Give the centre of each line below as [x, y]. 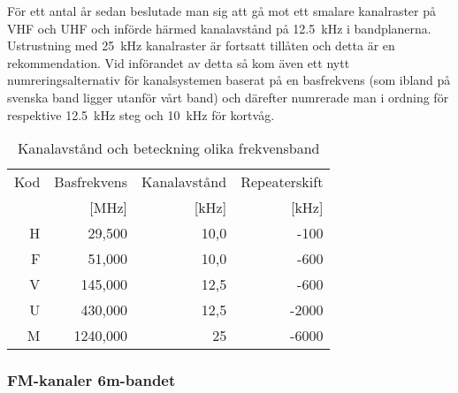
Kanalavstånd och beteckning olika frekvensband [168, 148]
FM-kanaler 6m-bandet [92, 380]
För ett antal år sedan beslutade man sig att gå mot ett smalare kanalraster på [222, 11]
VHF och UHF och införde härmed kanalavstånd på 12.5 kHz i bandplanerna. [219, 28]
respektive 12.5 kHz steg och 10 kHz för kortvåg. [141, 114]
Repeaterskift [282, 182]
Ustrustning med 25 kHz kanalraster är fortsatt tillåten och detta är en [201, 45]
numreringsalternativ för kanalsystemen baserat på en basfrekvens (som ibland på [229, 80]
